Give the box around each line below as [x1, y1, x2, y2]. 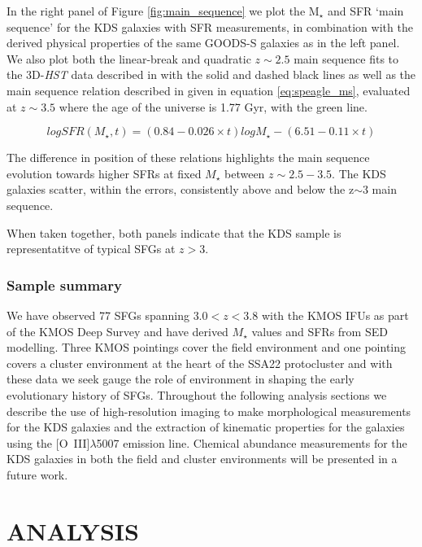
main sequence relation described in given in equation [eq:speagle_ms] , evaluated [7, 81, 411, 98]
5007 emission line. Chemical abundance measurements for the [96, 434, 407, 451]
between [224, 164, 265, 182]
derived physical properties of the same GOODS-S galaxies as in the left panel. [7, 34, 400, 51]
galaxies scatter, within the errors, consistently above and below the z [7, 181, 355, 198]
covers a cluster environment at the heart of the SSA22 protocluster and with [7, 354, 393, 371]
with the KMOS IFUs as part [261, 306, 409, 323]
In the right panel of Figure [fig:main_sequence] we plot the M [7, 2, 320, 19]
